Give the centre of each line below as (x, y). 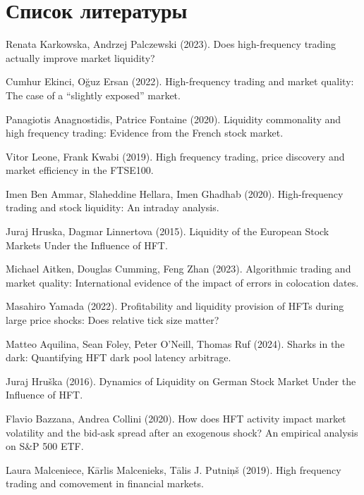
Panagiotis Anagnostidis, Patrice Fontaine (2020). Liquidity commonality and (174, 119)
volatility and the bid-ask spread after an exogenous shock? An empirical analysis (182, 432)
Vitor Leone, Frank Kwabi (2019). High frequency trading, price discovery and (175, 156)
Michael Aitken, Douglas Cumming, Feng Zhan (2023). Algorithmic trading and (178, 269)
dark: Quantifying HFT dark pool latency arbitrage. (119, 357)
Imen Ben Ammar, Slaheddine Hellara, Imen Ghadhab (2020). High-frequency (175, 193)
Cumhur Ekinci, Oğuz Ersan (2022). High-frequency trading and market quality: (180, 81)
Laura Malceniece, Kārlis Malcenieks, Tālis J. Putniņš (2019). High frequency (174, 469)
